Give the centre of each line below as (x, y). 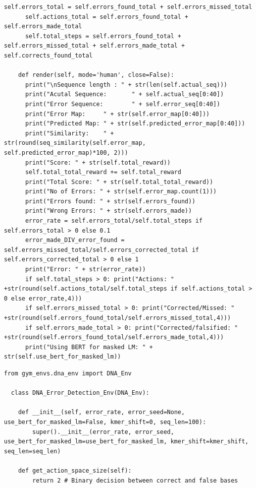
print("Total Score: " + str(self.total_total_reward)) (119, 182)
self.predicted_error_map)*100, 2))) (66, 152)
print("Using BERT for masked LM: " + (89, 347)
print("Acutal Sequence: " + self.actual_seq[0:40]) (124, 94)
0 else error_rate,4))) (43, 298)
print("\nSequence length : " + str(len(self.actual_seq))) (126, 85)
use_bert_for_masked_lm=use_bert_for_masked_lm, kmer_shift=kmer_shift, (126, 442)
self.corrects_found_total (48, 55)
